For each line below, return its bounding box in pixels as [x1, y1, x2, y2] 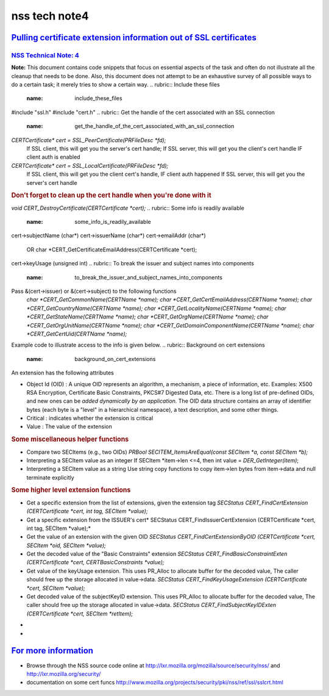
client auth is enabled [26, 153, 80, 161]
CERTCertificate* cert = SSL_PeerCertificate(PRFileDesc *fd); [11, 136, 166, 143]
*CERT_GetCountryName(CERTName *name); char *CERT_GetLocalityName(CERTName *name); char [26, 304, 286, 312]
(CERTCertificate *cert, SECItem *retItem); [26, 610, 133, 617]
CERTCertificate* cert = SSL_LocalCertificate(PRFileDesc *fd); [11, 162, 169, 169]
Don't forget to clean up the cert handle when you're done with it [11, 191, 211, 199]
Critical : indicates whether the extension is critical [26, 415, 154, 422]
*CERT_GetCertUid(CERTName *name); [26, 330, 127, 337]
